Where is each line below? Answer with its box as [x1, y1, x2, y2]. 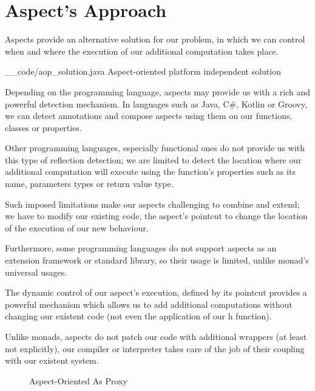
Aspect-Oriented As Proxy [29, 374, 127, 387]
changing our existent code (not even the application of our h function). [5, 310, 272, 322]
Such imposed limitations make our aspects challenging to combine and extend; [5, 197, 300, 210]
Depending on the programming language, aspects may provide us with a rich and [5, 85, 311, 98]
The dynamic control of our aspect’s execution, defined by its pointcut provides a [5, 286, 307, 299]
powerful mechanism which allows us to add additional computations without [5, 297, 293, 310]
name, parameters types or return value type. [5, 177, 174, 190]
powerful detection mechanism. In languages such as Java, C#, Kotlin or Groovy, [5, 97, 308, 110]
